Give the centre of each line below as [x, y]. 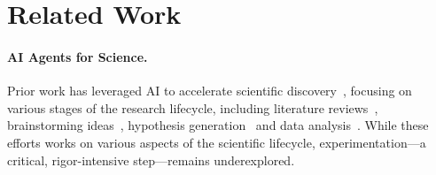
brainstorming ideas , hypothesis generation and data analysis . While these [218, 125]
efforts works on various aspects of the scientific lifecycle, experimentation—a [217, 142]
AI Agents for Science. [78, 56]
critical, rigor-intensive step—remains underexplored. [151, 160]
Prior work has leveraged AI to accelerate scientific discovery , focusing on [210, 91]
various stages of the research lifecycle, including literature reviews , [193, 107]
